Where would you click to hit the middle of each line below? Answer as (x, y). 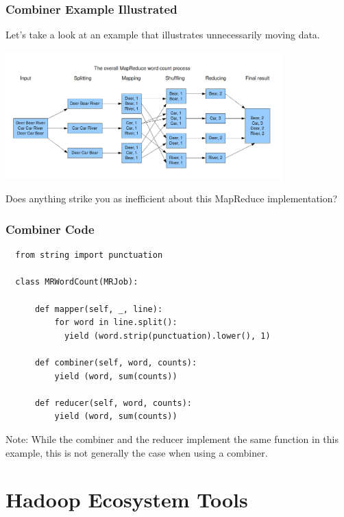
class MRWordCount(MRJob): (77, 282)
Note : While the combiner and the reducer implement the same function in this (172, 438)
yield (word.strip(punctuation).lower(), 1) (167, 336)
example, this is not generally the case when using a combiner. (137, 452)
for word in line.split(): (116, 323)
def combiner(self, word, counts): (116, 362)
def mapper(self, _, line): (99, 309)
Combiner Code (50, 229)
